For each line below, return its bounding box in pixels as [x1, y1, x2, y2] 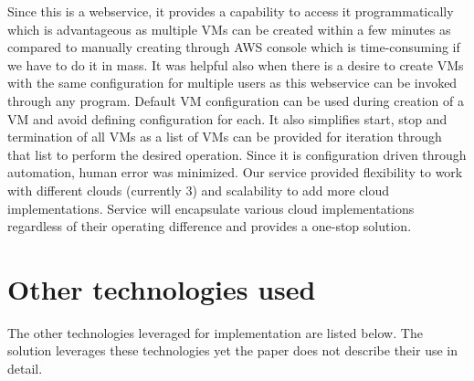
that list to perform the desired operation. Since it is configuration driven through [7, 144, 467, 164]
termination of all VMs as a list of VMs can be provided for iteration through [7, 127, 442, 146]
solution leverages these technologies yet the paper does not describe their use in [7, 341, 458, 360]
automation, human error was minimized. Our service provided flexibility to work [7, 163, 463, 182]
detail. [7, 359, 43, 378]
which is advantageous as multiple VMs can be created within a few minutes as [7, 19, 451, 38]
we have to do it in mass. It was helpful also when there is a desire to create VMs [7, 55, 464, 74]
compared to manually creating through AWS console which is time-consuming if [7, 37, 460, 57]
